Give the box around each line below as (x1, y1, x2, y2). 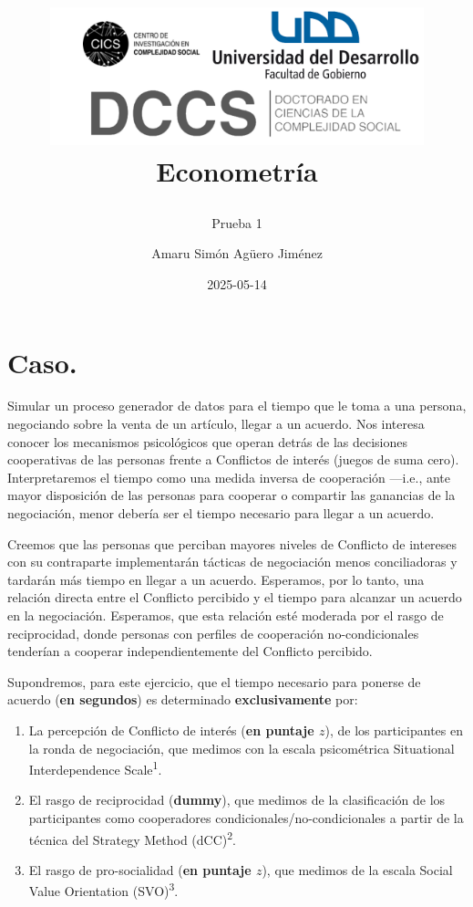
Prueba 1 (211, 213, 262, 232)
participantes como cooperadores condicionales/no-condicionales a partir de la (28, 808, 464, 827)
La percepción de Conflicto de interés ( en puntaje (28, 720, 314, 739)
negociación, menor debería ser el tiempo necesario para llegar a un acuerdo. (7, 504, 435, 523)
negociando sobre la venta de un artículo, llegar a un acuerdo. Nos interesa (7, 414, 425, 433)
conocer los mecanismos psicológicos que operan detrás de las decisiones (7, 432, 408, 451)
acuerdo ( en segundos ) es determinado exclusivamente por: (7, 690, 358, 709)
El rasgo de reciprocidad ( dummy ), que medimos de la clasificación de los (28, 790, 446, 809)
